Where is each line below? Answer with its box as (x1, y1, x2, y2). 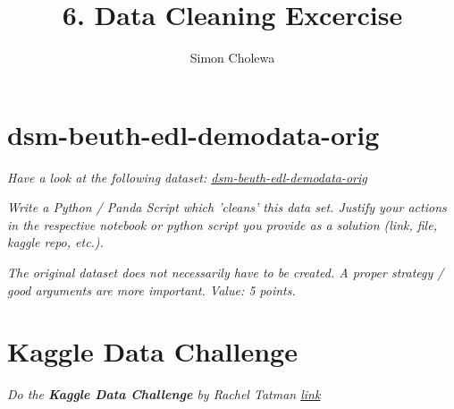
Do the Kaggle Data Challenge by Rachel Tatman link (7, 385, 321, 404)
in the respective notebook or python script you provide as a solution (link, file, (7, 215, 437, 234)
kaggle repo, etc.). (7, 233, 104, 251)
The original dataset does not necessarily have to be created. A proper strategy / (7, 263, 444, 282)
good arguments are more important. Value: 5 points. (7, 280, 296, 299)
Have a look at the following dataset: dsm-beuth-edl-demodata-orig (7, 167, 367, 186)
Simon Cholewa (189, 48, 275, 67)
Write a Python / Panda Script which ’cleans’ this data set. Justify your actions (7, 198, 447, 217)
